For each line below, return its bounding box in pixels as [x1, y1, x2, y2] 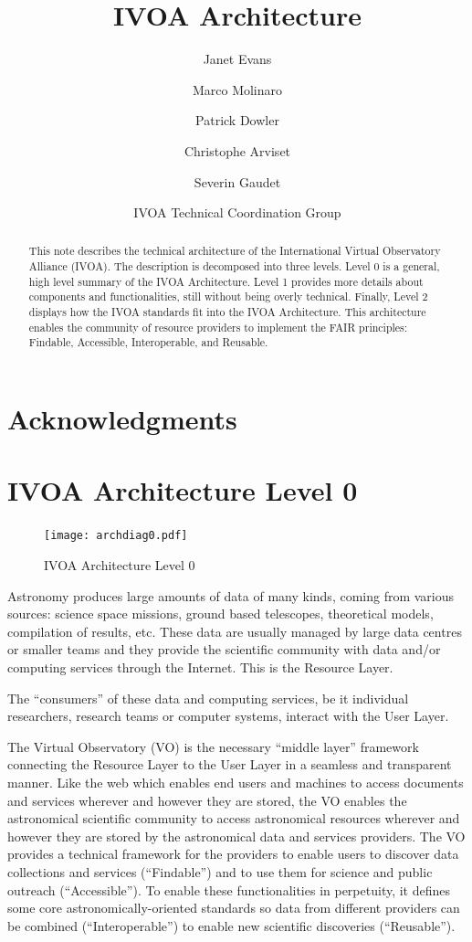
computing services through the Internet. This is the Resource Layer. [7, 658, 393, 677]
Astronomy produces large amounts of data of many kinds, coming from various [7, 586, 455, 605]
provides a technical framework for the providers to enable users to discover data [7, 844, 459, 863]
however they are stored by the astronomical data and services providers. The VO [7, 826, 466, 845]
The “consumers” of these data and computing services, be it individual [7, 688, 409, 707]
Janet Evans [203, 49, 272, 69]
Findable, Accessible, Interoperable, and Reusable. [28, 334, 268, 350]
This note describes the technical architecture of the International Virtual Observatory [28, 243, 441, 259]
